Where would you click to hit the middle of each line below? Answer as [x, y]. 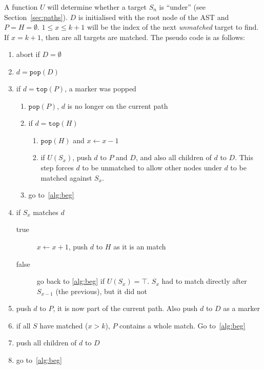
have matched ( [64, 325]
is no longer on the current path [118, 105]
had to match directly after [204, 281]
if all [23, 325]
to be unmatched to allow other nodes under [152, 167]
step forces [57, 167]
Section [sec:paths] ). [36, 17]
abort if [28, 54]
